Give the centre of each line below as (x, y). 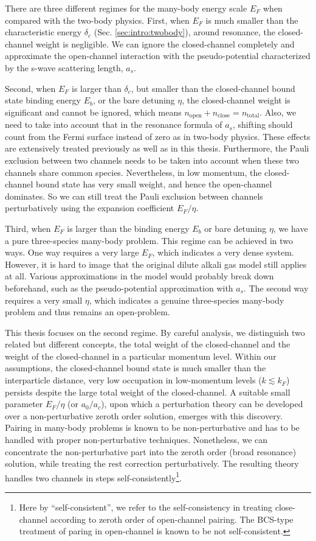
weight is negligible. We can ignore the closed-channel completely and (165, 44)
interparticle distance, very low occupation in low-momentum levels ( (133, 380)
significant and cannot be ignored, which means (93, 112)
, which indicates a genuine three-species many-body (187, 300)
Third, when (28, 228)
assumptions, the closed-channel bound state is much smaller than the (136, 368)
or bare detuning (235, 228)
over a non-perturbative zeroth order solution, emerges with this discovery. (144, 415)
